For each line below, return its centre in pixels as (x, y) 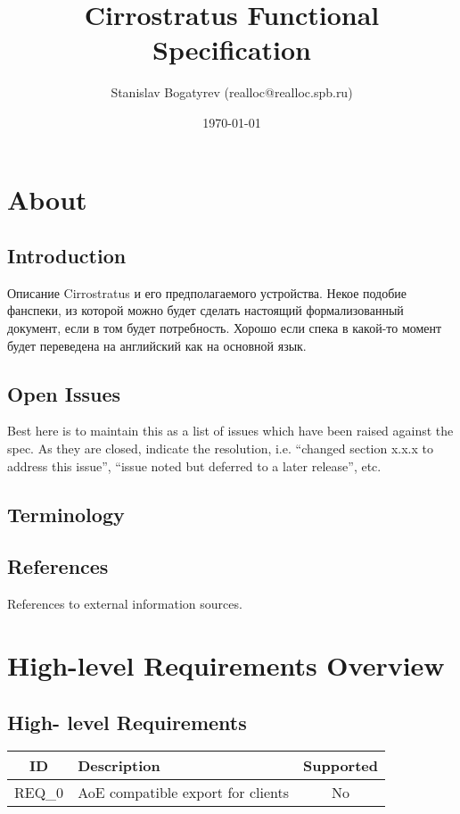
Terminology (66, 514)
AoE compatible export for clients (183, 793)
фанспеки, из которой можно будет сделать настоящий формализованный (205, 310)
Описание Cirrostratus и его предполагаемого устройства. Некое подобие (207, 292)
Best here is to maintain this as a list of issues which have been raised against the (230, 431)
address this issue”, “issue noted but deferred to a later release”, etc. (194, 465)
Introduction (67, 256)
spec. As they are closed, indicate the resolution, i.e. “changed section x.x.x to (220, 449)
